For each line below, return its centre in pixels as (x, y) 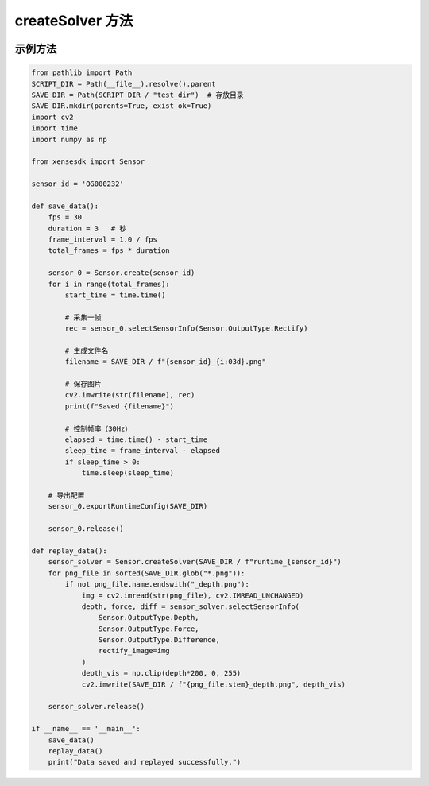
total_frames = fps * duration (109, 251)
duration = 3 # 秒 (87, 228)
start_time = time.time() (115, 295)
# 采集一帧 (83, 317)
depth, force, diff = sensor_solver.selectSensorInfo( (191, 606)
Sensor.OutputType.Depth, (149, 618)
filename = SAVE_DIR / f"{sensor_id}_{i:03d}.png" (165, 362)
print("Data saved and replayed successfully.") (145, 762)
